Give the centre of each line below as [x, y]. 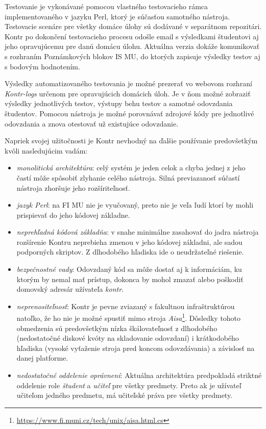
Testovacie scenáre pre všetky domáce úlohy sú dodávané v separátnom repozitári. [133, 26]
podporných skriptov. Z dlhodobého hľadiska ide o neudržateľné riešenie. [130, 252]
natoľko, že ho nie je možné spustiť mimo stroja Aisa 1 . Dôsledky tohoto [129, 317]
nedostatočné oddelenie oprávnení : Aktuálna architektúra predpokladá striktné [139, 375]
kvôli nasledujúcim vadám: [46, 150]
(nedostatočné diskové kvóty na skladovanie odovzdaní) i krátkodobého [128, 338]
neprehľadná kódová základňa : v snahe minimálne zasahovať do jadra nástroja [138, 232]
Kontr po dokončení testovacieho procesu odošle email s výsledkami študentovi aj [132, 36]
